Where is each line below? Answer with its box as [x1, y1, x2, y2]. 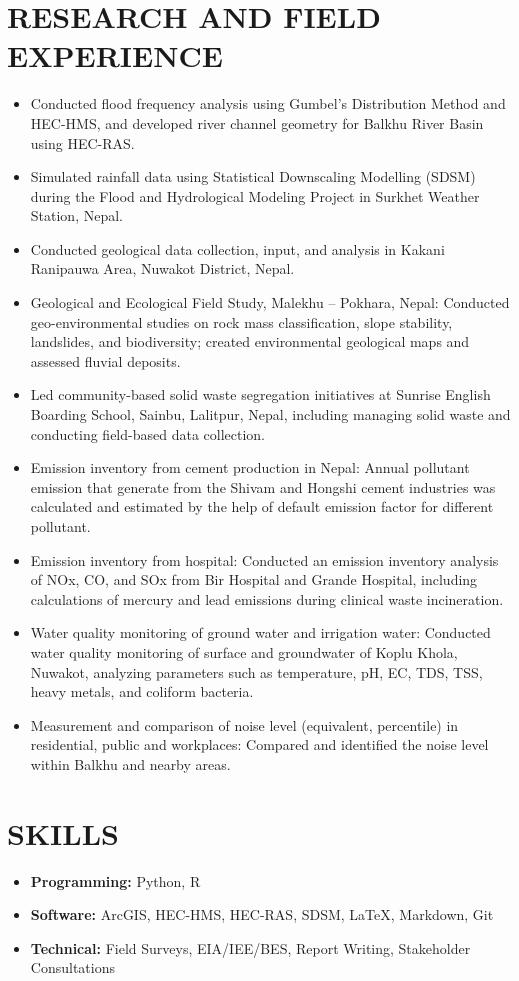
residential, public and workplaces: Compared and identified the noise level [30, 734, 489, 755]
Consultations [30, 957, 115, 978]
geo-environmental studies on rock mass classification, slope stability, [30, 311, 453, 332]
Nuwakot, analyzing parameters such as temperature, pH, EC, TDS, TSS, [30, 661, 483, 682]
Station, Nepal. [30, 205, 123, 226]
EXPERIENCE [7, 35, 223, 76]
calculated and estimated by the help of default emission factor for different [30, 496, 494, 517]
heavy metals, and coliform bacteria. [30, 681, 254, 702]
